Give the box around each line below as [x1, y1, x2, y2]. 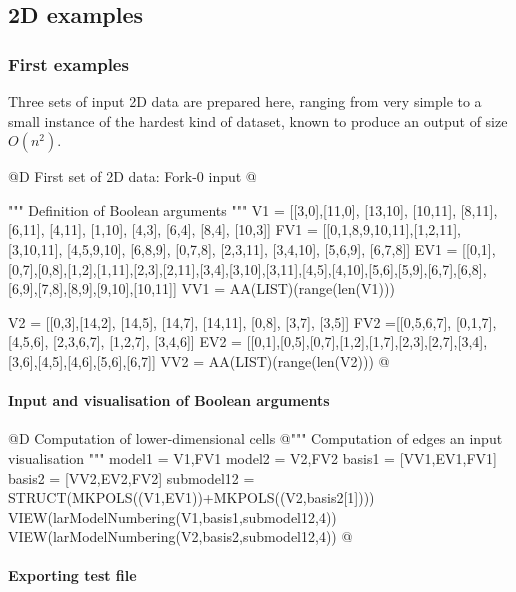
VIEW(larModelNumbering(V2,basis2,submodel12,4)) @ [8, 526, 353, 547]
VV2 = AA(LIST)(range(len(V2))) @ [160, 350, 390, 371]
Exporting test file [8, 565, 137, 586]
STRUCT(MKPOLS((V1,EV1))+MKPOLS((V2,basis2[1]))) [8, 487, 375, 508]
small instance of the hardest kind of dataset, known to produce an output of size [8, 110, 508, 131]
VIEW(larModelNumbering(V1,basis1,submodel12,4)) [8, 506, 337, 527]
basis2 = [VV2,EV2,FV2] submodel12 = [8, 467, 255, 488]
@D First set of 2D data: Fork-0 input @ [8, 166, 257, 187]
